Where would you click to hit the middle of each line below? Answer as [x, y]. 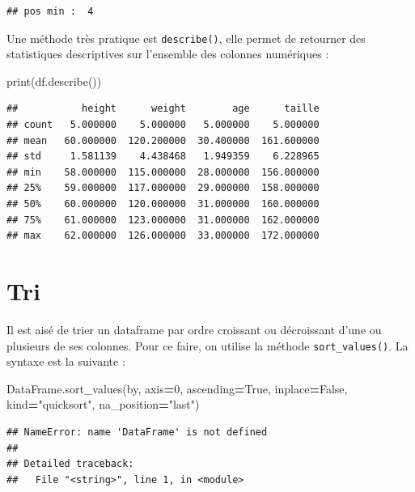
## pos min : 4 [50, 11]
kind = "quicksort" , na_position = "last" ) [103, 404]
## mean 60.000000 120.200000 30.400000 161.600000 [163, 140]
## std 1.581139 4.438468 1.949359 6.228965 [163, 157]
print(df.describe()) [54, 81]
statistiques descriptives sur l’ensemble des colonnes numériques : [168, 54]
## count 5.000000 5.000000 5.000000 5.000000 [163, 125]
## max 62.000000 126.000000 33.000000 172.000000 [163, 236]
